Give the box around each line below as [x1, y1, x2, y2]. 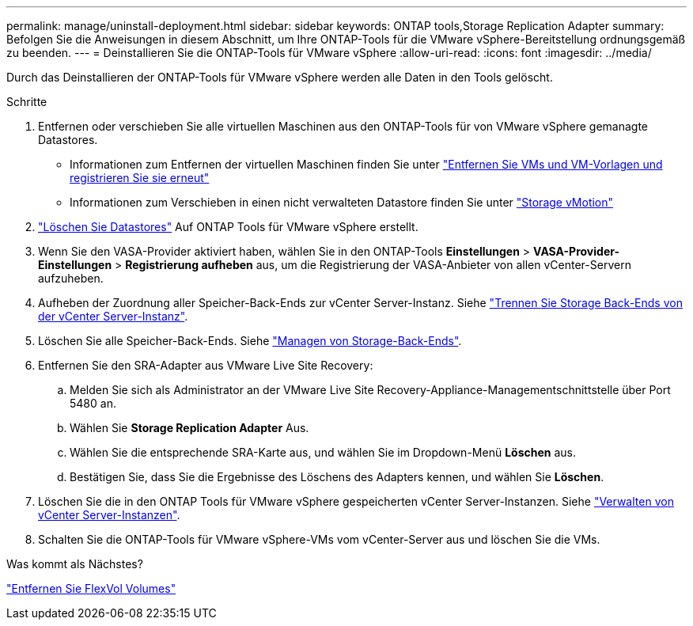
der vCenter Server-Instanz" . [38, 309, 188, 323]
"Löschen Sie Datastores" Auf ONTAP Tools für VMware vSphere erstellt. [38, 220, 418, 233]
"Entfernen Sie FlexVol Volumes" [6, 582, 176, 595]
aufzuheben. [38, 271, 104, 285]
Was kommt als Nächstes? [6, 557, 143, 571]
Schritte [6, 95, 47, 108]
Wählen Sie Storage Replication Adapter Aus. [70, 421, 309, 434]
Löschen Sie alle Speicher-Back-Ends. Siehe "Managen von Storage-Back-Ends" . [38, 334, 462, 347]
